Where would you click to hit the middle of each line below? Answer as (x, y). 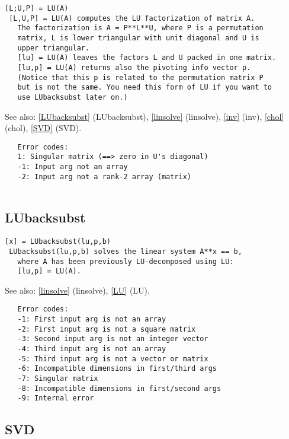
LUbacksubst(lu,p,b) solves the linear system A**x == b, (126, 251)
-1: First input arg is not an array (92, 319)
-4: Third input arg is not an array (92, 349)
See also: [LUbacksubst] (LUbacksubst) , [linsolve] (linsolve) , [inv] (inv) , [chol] (144, 116)
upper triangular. (54, 48)
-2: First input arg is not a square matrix (107, 329)
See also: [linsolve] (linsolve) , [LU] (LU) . (77, 290)
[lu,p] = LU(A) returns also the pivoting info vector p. (134, 67)
